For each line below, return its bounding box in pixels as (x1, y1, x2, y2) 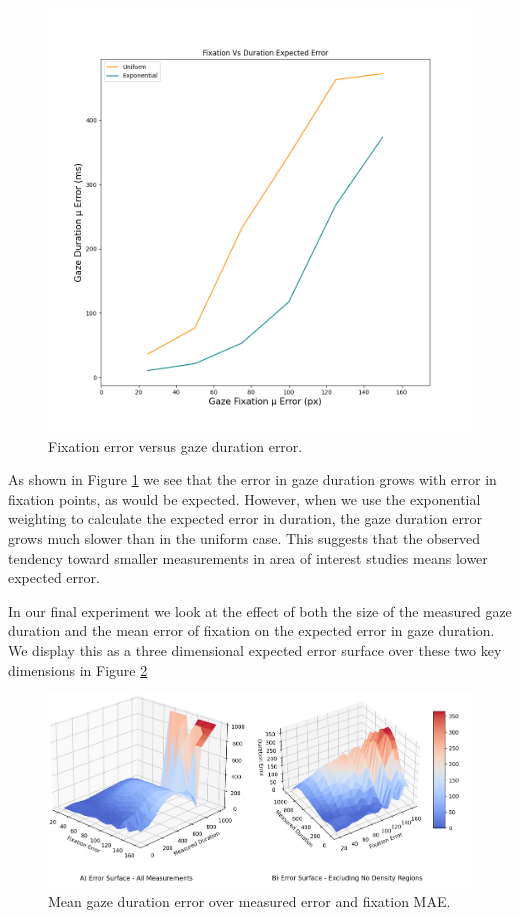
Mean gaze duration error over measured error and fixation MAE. (48, 891, 451, 912)
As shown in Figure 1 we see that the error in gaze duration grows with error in (8, 469, 497, 490)
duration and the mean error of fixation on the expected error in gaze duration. (8, 620, 495, 641)
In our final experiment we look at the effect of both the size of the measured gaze (8, 600, 512, 621)
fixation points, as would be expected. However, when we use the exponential (8, 488, 481, 509)
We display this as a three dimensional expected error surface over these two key (8, 639, 502, 660)
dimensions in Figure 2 (8, 659, 148, 680)
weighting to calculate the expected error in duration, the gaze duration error (8, 508, 482, 529)
